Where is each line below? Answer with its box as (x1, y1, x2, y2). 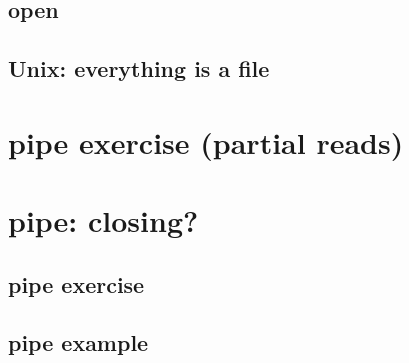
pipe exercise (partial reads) (8, 121, 404, 162)
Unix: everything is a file (8, 53, 270, 84)
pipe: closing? (8, 200, 199, 241)
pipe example (8, 327, 149, 358)
